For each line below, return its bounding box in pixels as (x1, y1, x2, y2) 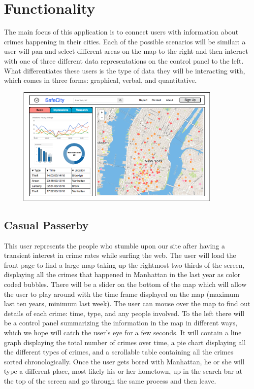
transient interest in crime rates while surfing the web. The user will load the (4, 250, 236, 260)
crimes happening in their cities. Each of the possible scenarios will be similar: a (4, 36, 246, 46)
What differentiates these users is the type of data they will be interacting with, (4, 65, 245, 75)
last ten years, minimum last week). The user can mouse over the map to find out (4, 298, 251, 309)
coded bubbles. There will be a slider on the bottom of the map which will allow (4, 279, 247, 289)
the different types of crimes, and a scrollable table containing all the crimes (4, 347, 233, 357)
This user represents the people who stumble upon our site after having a (4, 240, 225, 250)
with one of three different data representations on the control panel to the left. (4, 55, 244, 66)
